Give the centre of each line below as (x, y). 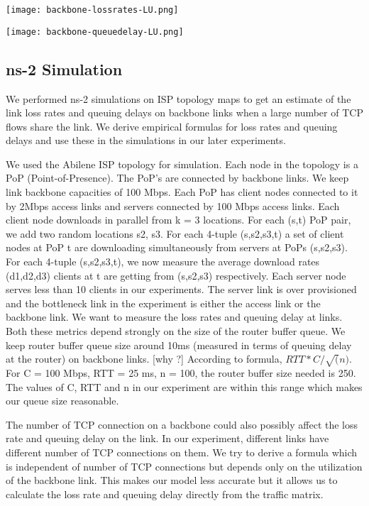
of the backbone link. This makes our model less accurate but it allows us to (172, 480)
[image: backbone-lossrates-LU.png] (92, 10)
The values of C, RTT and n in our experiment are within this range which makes (184, 386)
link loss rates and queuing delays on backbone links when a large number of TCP (184, 112)
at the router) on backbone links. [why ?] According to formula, (144, 359)
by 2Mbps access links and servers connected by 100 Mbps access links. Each (173, 205)
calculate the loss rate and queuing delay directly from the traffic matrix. (165, 494)
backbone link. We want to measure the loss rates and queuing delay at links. (174, 317)
